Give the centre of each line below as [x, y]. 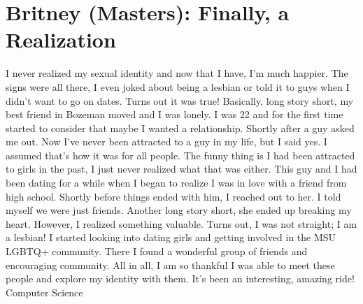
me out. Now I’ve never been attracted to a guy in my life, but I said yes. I [166, 142]
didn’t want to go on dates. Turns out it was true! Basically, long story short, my [180, 100]
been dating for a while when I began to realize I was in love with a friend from [176, 183]
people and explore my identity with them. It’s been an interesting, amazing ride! [180, 278]
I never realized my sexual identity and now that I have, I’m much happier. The [177, 73]
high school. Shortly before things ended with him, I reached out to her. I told [173, 196]
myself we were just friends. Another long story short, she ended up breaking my [179, 210]
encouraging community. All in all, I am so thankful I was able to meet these [170, 265]
